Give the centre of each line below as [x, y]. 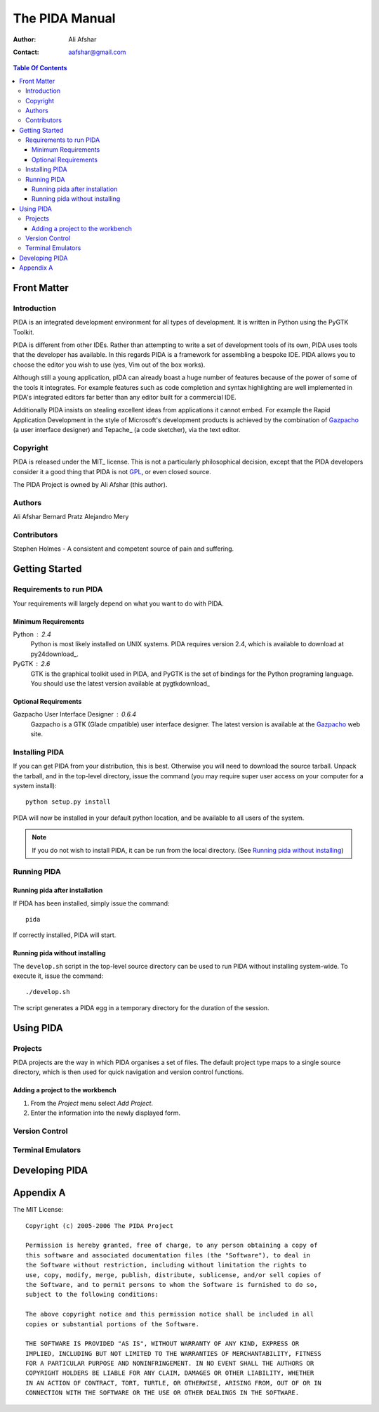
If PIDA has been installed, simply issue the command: [91, 903]
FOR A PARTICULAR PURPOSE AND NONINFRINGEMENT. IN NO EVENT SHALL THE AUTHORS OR [170, 1364]
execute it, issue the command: [58, 976]
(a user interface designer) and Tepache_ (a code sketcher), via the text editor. [127, 430]
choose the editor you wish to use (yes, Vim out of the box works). [109, 365]
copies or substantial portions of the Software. [113, 1324]
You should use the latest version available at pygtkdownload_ [120, 683]
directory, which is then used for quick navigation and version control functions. [128, 1072]
